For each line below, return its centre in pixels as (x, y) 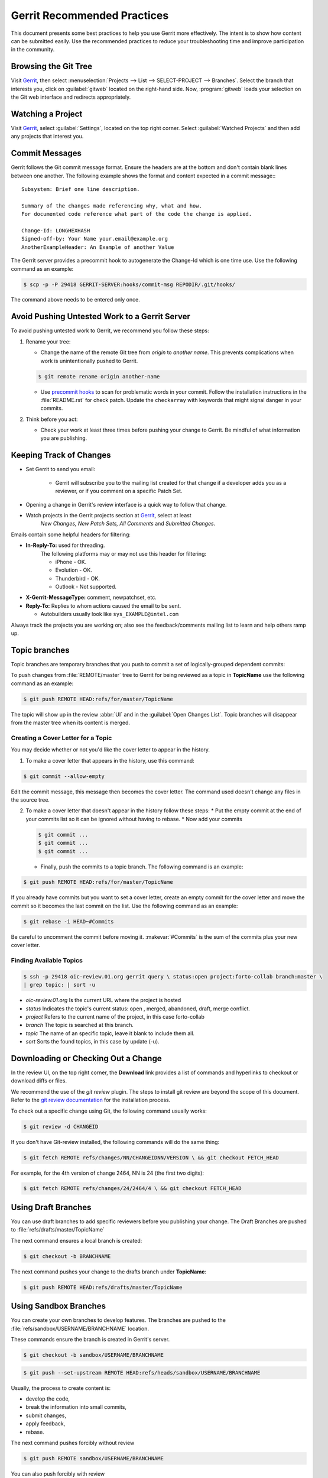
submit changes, (46, 1415)
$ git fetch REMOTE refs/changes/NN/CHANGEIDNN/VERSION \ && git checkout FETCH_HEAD (151, 1158)
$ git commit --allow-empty (64, 776)
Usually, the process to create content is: (61, 1388)
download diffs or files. (39, 1081)
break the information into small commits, (76, 1407)
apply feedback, (46, 1424)
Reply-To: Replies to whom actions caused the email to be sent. (103, 605)
